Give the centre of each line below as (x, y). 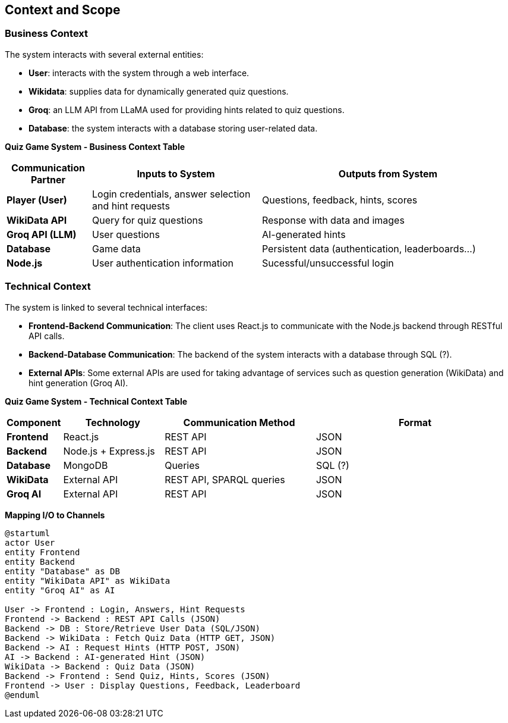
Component (34, 422)
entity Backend (40, 561)
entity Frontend (42, 552)
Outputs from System (388, 173)
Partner (48, 179)
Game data (116, 248)
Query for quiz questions (147, 220)
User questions (126, 234)
